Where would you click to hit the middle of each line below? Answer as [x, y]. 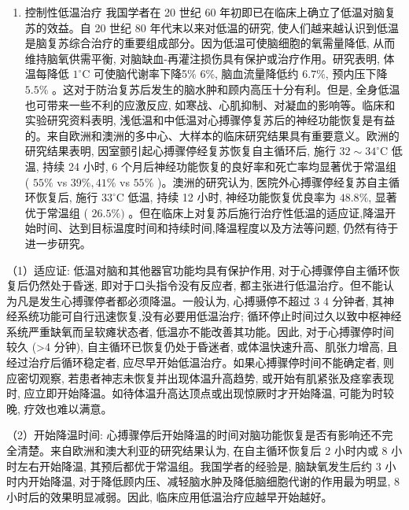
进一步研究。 [58, 243]
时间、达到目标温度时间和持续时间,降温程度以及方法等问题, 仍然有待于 [217, 228]
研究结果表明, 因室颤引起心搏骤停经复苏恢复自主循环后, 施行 [180, 151]
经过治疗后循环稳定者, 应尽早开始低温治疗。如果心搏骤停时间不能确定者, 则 [201, 362]
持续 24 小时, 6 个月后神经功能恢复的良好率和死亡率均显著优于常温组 [219, 166]
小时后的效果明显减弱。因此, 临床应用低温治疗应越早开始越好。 [169, 496]
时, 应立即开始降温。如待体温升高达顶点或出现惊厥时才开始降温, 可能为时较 [201, 393]
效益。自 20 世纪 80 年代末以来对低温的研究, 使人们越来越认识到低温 [223, 27]
